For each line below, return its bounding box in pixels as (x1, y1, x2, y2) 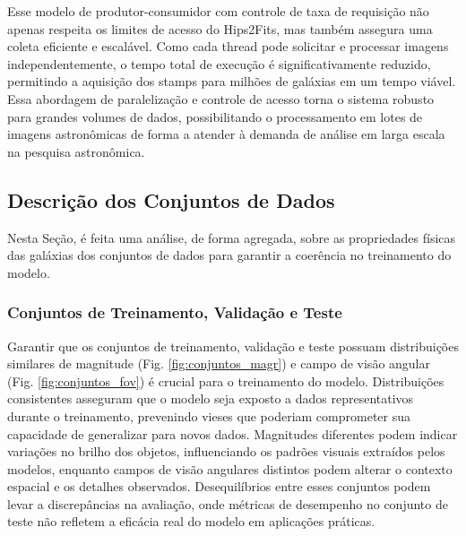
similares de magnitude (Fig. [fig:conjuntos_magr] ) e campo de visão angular (7, 354, 430, 373)
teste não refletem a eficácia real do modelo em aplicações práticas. (7, 512, 375, 531)
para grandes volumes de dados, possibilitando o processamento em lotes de (7, 107, 423, 125)
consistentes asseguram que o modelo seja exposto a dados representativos (7, 389, 414, 408)
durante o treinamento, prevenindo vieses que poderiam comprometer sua (7, 406, 411, 425)
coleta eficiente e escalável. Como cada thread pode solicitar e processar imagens (7, 37, 449, 56)
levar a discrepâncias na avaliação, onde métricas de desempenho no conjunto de (7, 494, 448, 513)
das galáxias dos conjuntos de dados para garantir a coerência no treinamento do (7, 246, 452, 264)
